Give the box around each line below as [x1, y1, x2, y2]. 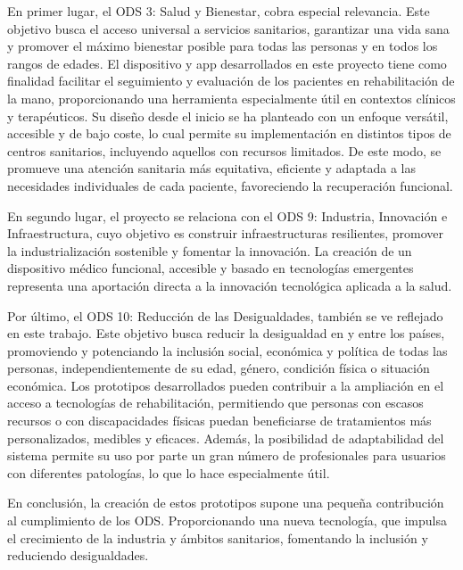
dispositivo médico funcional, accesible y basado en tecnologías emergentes [7, 259, 414, 277]
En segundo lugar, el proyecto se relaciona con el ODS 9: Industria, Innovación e [7, 206, 448, 225]
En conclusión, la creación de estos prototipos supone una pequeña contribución [7, 493, 444, 512]
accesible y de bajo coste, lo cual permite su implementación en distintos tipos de [7, 124, 451, 143]
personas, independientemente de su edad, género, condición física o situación [7, 359, 430, 377]
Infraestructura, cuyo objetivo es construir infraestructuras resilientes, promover [7, 224, 444, 243]
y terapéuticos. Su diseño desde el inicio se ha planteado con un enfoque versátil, [7, 106, 449, 125]
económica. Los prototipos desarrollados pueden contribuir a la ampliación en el [7, 376, 444, 394]
